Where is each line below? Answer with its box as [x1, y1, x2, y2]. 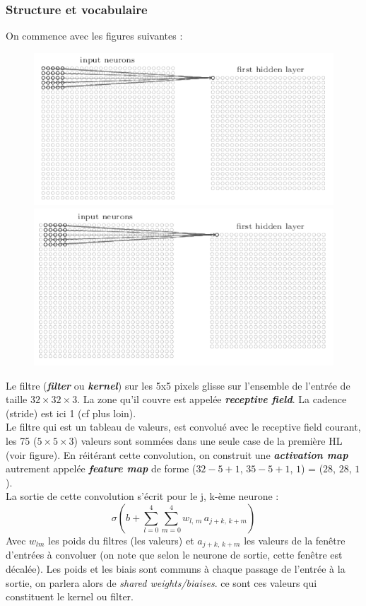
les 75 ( [6, 433, 37, 448]
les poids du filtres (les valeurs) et [48, 533, 194, 547]
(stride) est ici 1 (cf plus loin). [6, 405, 136, 420]
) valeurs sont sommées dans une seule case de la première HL [73, 433, 343, 448]
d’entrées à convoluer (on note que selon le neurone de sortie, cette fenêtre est [6, 547, 343, 562]
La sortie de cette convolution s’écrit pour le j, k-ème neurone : [6, 489, 279, 503]
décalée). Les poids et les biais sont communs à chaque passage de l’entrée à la [6, 561, 346, 576]
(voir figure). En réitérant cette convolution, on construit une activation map [6, 447, 348, 462]
